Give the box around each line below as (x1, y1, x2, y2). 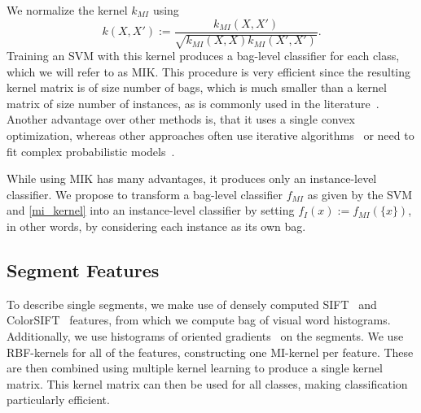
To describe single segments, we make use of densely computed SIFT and (7, 295, 377, 312)
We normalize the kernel (7, 2, 128, 18)
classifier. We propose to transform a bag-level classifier (7, 185, 283, 202)
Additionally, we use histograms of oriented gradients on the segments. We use (7, 327, 404, 344)
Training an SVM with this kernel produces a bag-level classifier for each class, (7, 47, 400, 64)
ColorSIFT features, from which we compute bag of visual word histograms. (7, 311, 391, 328)
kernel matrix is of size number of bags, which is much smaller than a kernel (7, 79, 387, 96)
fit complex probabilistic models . (7, 142, 175, 159)
